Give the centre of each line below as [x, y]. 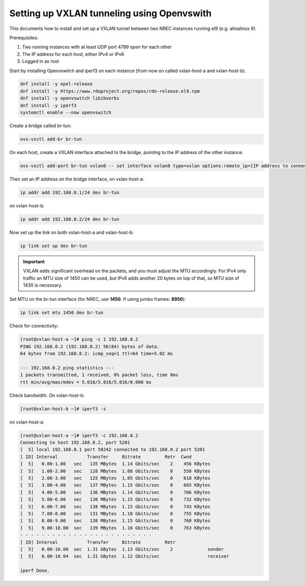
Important [34, 261]
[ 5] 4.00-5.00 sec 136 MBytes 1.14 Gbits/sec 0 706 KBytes [115, 492]
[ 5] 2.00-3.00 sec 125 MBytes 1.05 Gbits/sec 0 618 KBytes [115, 478]
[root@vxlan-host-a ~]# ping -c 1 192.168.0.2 [79, 340]
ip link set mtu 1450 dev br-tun [62, 313]
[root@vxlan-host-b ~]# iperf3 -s [63, 409]
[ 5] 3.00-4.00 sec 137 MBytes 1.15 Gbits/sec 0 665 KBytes [115, 485]
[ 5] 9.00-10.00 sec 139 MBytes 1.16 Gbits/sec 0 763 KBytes [115, 528]
